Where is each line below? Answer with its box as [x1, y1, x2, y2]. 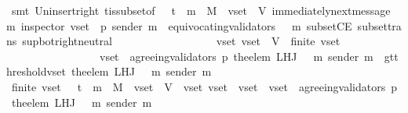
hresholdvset [6, 63, 67, 79]
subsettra [357, 17, 402, 34]
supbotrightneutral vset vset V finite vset [22, 33, 341, 49]
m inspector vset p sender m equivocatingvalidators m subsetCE [6, 17, 352, 34]
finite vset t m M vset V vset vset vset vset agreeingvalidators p [11, 78, 397, 94]
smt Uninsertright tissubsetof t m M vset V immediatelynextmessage [11, 2, 391, 18]
